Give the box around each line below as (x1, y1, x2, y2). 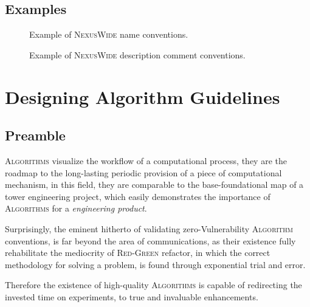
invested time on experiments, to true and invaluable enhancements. (5, 290, 258, 303)
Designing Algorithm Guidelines (5, 84, 280, 109)
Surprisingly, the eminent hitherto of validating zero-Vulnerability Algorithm (5, 222, 293, 235)
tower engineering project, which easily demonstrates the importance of (5, 190, 270, 202)
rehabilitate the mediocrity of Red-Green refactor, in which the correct (5, 246, 270, 259)
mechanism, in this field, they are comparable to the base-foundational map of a (5, 178, 304, 191)
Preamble (5, 126, 66, 145)
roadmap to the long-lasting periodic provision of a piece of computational (5, 166, 282, 179)
